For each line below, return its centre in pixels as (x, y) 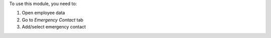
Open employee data (43, 13)
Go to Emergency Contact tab (53, 19)
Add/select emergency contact (54, 27)
